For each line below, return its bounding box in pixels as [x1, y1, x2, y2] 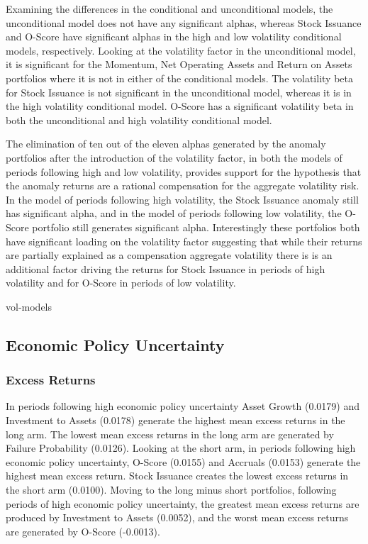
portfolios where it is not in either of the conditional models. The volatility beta [6, 70, 353, 85]
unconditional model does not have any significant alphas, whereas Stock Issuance [6, 15, 362, 30]
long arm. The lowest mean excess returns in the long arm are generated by [6, 426, 334, 441]
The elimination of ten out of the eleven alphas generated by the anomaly [6, 136, 326, 151]
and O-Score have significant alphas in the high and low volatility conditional [6, 29, 342, 44]
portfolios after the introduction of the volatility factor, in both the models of [6, 150, 342, 165]
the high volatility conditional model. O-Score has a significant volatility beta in [6, 99, 354, 113]
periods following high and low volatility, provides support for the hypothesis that [6, 164, 362, 179]
